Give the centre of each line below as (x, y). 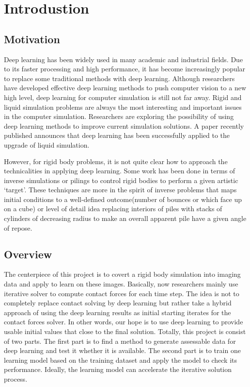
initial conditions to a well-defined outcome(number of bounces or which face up (123, 199)
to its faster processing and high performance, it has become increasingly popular (125, 69)
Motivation (32, 39)
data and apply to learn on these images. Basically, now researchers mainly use (121, 284)
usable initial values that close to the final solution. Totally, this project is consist (125, 331)
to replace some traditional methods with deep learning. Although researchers (119, 78)
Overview (28, 254)
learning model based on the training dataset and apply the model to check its (120, 360)
